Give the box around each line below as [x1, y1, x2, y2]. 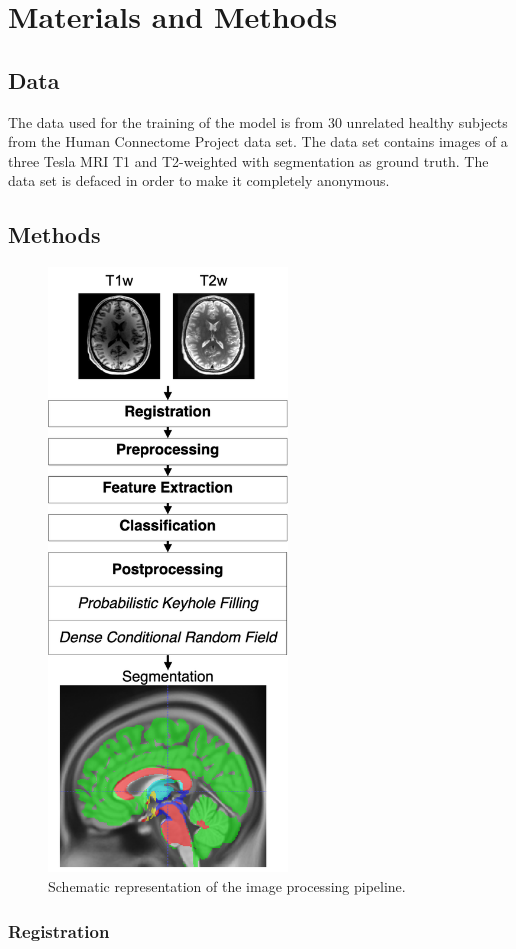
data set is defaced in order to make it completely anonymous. [8, 170, 390, 191]
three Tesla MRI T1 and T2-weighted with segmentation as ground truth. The [8, 150, 489, 171]
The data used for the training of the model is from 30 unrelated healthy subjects [8, 111, 508, 132]
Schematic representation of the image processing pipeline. [48, 876, 406, 897]
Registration [8, 918, 110, 943]
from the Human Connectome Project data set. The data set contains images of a [8, 131, 508, 152]
